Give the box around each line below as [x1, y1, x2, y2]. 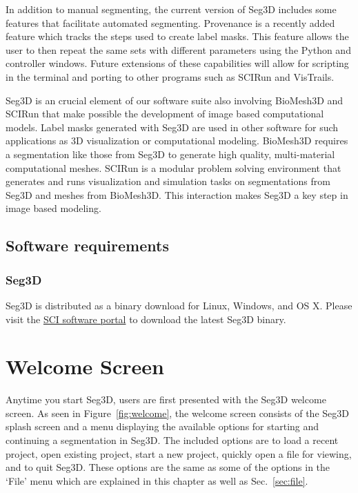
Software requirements [6, 235, 169, 256]
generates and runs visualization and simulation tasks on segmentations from [6, 174, 330, 188]
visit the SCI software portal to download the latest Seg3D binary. [6, 311, 286, 326]
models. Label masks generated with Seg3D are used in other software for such [6, 119, 339, 134]
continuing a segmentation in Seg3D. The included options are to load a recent [6, 433, 339, 447]
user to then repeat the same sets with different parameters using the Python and [6, 42, 351, 57]
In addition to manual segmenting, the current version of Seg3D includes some [6, 2, 337, 16]
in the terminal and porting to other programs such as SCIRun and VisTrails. [6, 69, 335, 84]
